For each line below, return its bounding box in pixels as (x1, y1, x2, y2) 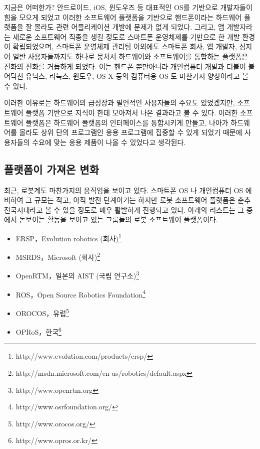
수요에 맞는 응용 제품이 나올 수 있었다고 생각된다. (32, 136, 186, 147)
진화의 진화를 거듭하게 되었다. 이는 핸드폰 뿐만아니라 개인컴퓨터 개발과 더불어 (4, 61, 246, 71)
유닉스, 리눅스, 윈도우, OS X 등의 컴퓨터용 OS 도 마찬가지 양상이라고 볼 (25, 71, 248, 81)
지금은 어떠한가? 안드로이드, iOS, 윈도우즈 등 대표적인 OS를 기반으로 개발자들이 (4, 2, 252, 12)
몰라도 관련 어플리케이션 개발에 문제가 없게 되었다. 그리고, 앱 (34, 22, 224, 32)
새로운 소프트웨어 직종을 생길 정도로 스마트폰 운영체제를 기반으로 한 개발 (12, 31, 240, 42)
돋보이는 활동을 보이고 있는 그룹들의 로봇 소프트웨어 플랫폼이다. (19, 214, 218, 225)
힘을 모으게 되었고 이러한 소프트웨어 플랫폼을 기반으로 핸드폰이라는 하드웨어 (4, 12, 242, 22)
